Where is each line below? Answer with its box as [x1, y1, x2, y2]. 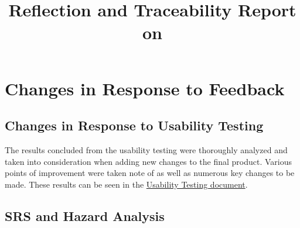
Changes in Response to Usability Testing [5, 116, 264, 134]
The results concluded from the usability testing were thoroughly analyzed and [5, 143, 288, 156]
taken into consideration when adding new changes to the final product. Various [5, 155, 292, 167]
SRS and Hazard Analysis [5, 206, 165, 224]
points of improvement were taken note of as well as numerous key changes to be [5, 167, 295, 179]
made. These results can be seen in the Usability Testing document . [5, 178, 248, 190]
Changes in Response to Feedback [5, 76, 285, 100]
